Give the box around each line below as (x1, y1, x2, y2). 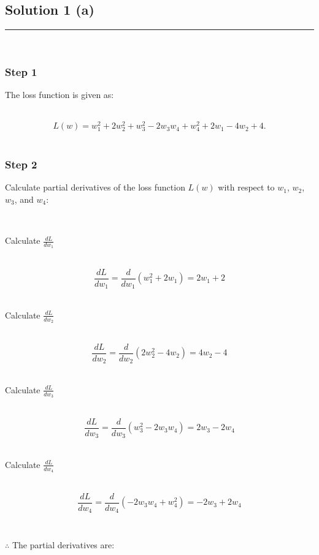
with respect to (218, 181, 275, 194)
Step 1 (5, 64, 37, 79)
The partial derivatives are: (12, 538, 115, 551)
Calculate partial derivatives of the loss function (5, 181, 185, 194)
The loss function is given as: (5, 88, 114, 101)
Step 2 (5, 156, 37, 172)
